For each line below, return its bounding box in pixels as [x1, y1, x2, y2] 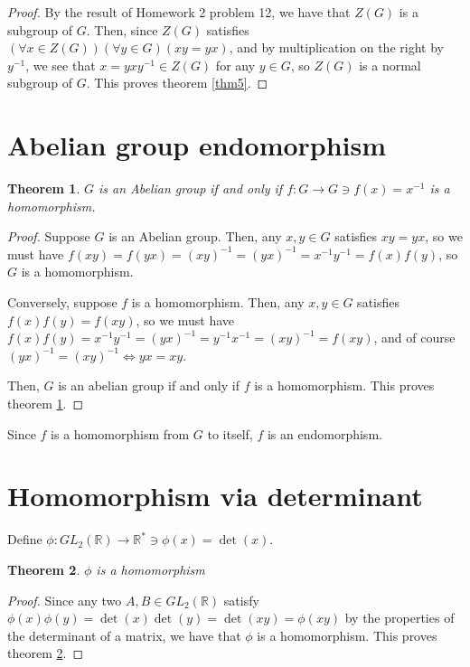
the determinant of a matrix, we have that [7, 625, 241, 644]
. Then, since [86, 20, 158, 39]
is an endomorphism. [267, 424, 382, 443]
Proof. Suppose [7, 227, 90, 246]
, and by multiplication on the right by [229, 38, 444, 57]
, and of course [373, 328, 456, 347]
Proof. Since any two [7, 590, 122, 609]
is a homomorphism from [51, 424, 190, 443]
